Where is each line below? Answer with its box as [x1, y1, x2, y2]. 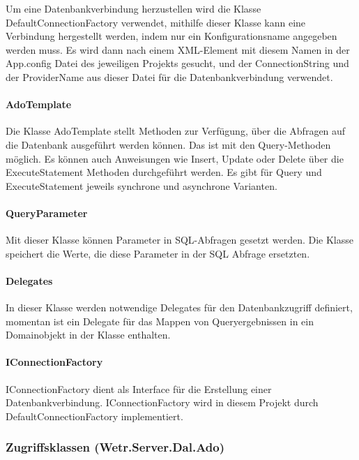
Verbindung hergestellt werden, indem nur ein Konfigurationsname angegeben [6, 29, 337, 43]
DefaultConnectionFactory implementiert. [6, 408, 183, 423]
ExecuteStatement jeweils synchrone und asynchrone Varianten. [6, 178, 277, 193]
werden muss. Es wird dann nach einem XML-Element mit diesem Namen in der [6, 42, 350, 57]
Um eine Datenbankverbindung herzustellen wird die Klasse [6, 1, 261, 15]
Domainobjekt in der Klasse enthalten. [6, 327, 171, 342]
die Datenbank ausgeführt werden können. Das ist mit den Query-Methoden [6, 137, 331, 151]
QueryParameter [6, 205, 88, 220]
